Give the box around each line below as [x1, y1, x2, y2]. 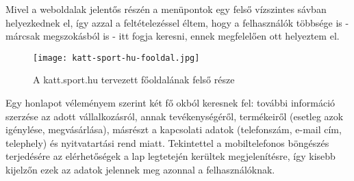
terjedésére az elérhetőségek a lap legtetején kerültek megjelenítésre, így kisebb [5, 149, 336, 163]
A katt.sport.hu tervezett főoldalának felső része [33, 72, 235, 87]
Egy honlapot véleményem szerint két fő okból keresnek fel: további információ [5, 96, 336, 110]
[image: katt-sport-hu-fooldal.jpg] [33, 53, 200, 63]
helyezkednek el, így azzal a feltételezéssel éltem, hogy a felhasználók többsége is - [5, 15, 349, 29]
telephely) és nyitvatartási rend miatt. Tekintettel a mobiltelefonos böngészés [5, 135, 329, 150]
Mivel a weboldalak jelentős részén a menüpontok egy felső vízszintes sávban [5, 2, 327, 16]
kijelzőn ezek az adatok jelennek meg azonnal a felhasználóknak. [5, 163, 275, 176]
